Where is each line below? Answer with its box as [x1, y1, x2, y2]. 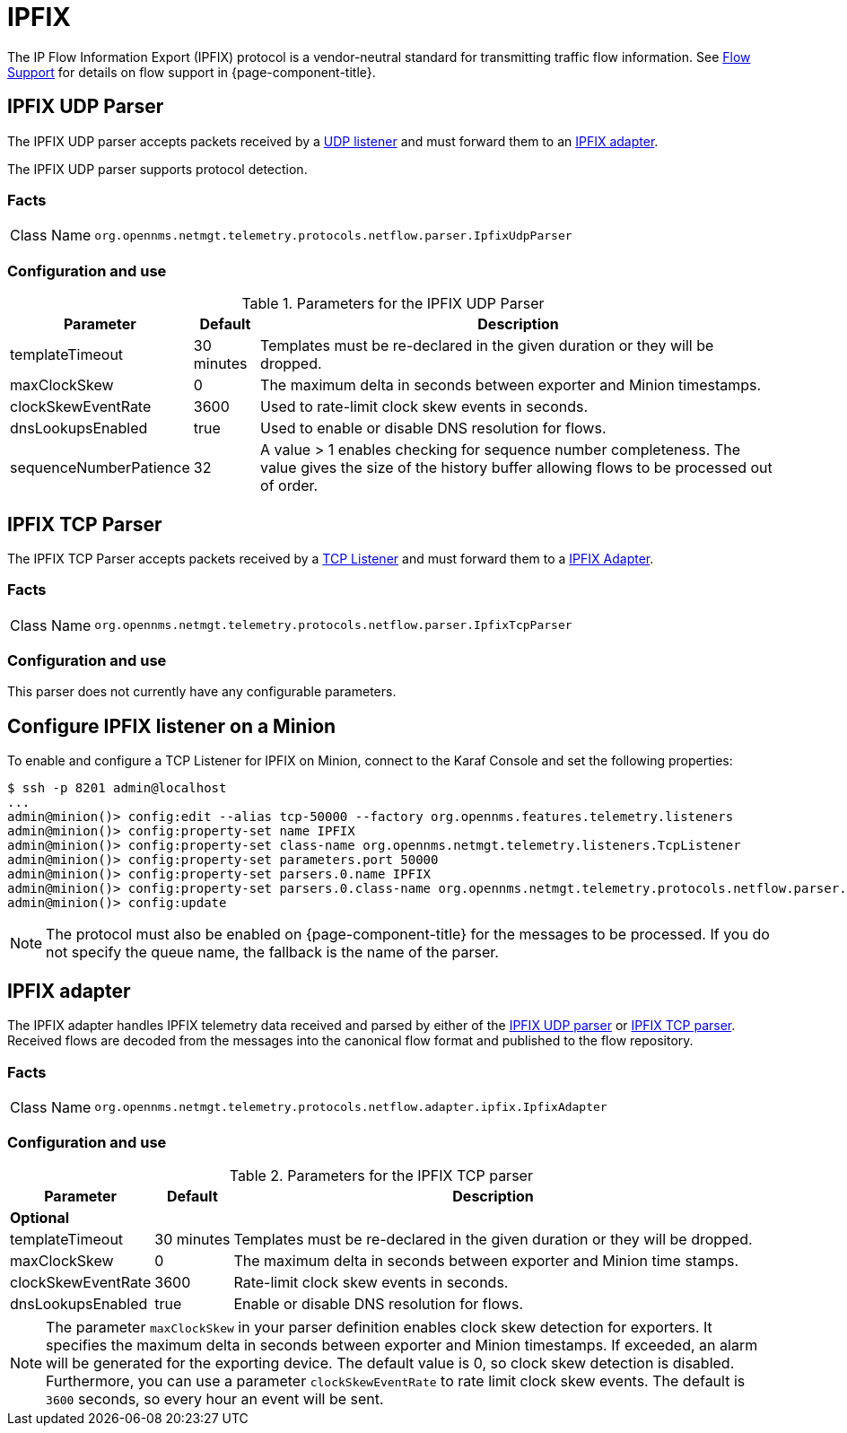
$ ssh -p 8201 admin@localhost [7, 781, 227, 796]
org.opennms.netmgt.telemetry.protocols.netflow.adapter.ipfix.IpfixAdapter [94, 1100, 607, 1114]
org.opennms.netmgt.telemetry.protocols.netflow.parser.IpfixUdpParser [94, 228, 572, 242]
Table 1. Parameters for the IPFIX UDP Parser [241, 294, 545, 313]
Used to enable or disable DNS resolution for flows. [260, 419, 607, 438]
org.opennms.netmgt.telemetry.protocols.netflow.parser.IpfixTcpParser [94, 618, 572, 633]
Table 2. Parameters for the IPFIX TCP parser [229, 1166, 533, 1184]
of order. [260, 476, 319, 495]
